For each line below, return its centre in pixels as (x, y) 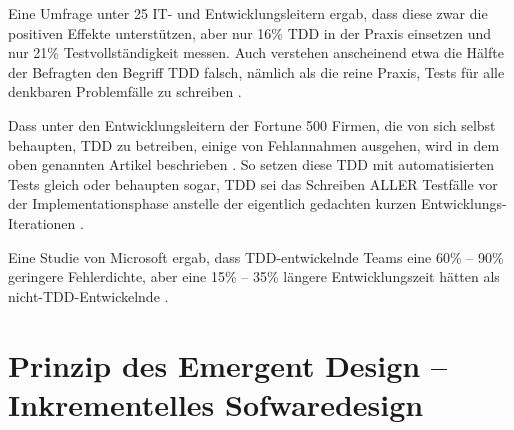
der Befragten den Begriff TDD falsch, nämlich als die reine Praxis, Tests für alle (256, 71)
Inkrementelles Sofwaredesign (216, 403)
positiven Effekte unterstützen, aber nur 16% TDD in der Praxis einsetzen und (250, 32)
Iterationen (42, 222)
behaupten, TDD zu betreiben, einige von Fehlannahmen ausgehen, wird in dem (254, 144)
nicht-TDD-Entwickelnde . (88, 295)
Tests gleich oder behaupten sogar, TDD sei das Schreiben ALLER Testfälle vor (253, 183)
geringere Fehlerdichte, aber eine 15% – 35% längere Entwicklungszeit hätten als (254, 276)
